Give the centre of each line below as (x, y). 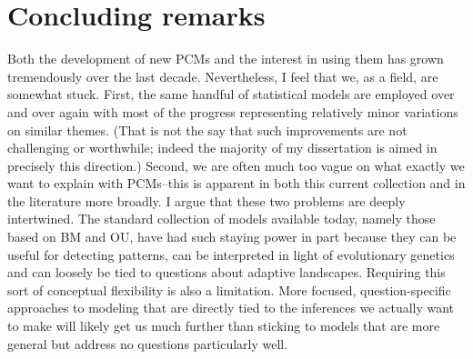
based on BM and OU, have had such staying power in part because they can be (232, 237)
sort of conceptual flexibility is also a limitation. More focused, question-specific (229, 289)
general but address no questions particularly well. (148, 343)
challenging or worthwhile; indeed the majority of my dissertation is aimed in (222, 148)
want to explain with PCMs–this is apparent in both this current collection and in (236, 183)
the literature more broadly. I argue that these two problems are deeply (206, 200)
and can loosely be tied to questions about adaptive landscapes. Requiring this (226, 272)
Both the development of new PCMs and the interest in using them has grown (226, 59)
